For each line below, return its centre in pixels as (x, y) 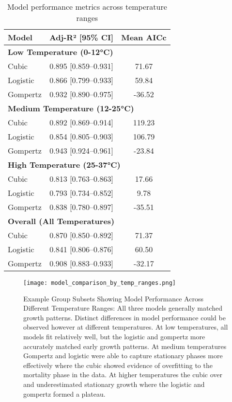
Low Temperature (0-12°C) (61, 52)
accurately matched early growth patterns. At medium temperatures (125, 346)
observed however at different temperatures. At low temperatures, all (126, 327)
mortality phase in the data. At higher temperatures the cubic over (123, 375)
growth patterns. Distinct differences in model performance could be (124, 317)
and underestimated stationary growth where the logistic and (114, 384)
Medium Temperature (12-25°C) (71, 108)
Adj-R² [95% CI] (81, 37)
